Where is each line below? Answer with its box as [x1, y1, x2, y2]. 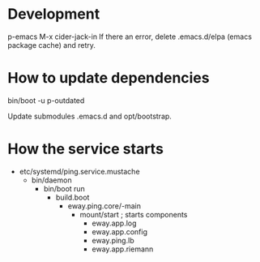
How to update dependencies [7, 69, 210, 88]
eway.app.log [92, 218, 137, 228]
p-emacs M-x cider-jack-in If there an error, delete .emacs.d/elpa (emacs [7, 32, 253, 41]
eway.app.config [92, 226, 147, 236]
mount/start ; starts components [79, 209, 188, 219]
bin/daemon [31, 175, 72, 185]
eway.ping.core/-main [67, 200, 142, 211]
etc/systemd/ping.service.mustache [19, 166, 140, 176]
